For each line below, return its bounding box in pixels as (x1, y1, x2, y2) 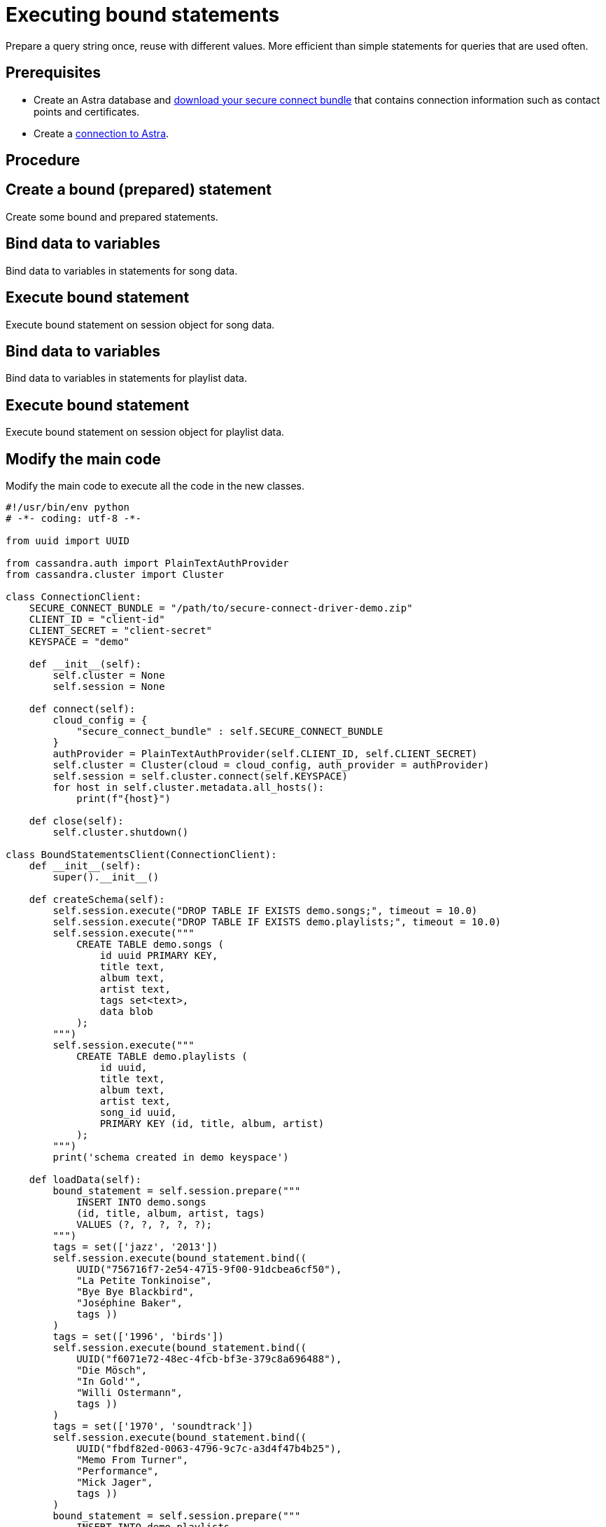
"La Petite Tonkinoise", (76, 1275, 213, 1287)
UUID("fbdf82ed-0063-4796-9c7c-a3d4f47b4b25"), (76, 1443, 342, 1455)
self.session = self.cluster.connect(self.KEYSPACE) (52, 771, 348, 782)
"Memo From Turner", (76, 1454, 189, 1466)
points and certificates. (34, 105, 140, 118)
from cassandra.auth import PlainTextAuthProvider (6, 558, 289, 569)
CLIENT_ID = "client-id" (29, 614, 165, 626)
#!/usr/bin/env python (6, 502, 130, 513)
